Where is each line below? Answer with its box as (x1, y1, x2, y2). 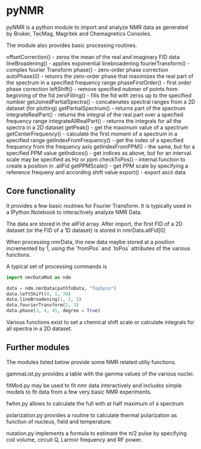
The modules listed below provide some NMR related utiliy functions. (6, 358, 176, 365)
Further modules (6, 342, 70, 353)
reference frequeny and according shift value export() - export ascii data (6, 168, 186, 175)
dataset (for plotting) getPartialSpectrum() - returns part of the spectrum (6, 104, 186, 111)
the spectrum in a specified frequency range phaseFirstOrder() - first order (6, 79, 192, 86)
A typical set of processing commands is (6, 263, 107, 270)
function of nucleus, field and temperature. (6, 418, 112, 425)
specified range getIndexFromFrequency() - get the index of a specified (6, 136, 184, 143)
